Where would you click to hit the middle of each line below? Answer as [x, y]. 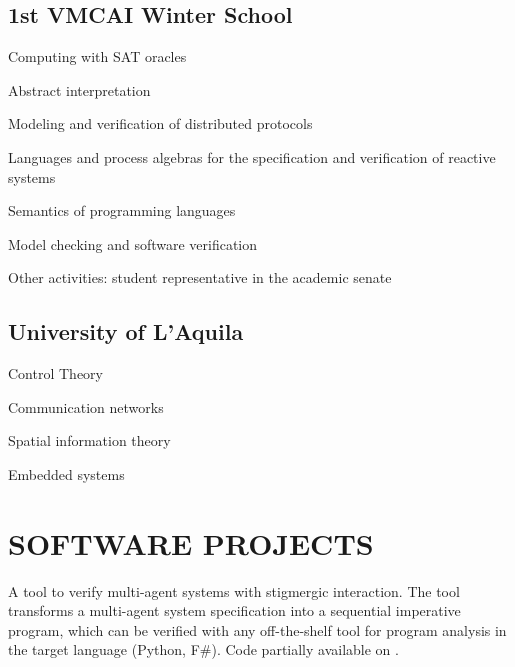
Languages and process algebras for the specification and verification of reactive [252, 156]
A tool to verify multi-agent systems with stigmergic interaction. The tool [234, 590]
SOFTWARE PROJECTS [191, 542]
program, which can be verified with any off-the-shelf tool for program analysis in [257, 629]
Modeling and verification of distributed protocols [160, 123]
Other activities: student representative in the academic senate [200, 277]
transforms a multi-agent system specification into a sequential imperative [234, 610]
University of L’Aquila [126, 331]
